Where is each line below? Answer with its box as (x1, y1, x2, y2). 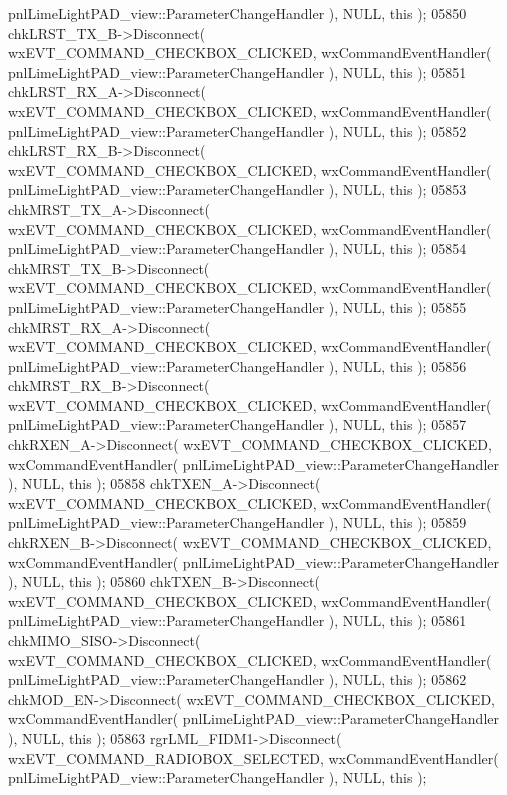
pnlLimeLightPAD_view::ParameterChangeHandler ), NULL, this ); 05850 (8, 3, 467, 23)
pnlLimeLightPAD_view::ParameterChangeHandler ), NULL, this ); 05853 (8, 179, 467, 200)
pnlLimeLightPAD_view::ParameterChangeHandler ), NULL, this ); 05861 (8, 610, 467, 631)
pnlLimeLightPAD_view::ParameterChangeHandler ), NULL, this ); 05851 (8, 61, 467, 82)
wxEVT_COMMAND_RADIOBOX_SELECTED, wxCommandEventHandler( (8, 747, 499, 768)
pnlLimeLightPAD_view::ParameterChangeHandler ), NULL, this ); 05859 (8, 512, 467, 533)
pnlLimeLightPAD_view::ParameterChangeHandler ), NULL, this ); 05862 (8, 669, 467, 690)
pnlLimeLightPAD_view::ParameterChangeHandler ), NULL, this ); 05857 (8, 414, 467, 435)
